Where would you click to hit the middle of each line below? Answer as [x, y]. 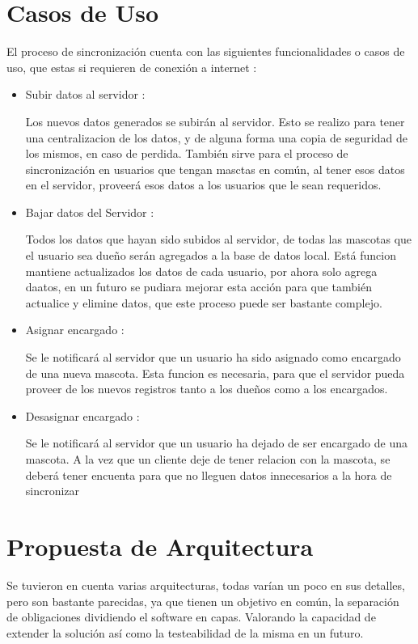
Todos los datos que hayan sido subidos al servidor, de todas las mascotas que [219, 239]
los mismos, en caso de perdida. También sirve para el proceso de [187, 153]
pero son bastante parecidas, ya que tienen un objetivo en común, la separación [203, 601]
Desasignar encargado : [82, 415]
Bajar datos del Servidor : [90, 212]
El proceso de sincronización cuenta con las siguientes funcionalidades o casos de [206, 51]
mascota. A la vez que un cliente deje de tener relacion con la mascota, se [208, 459]
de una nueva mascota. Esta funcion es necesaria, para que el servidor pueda [215, 373]
